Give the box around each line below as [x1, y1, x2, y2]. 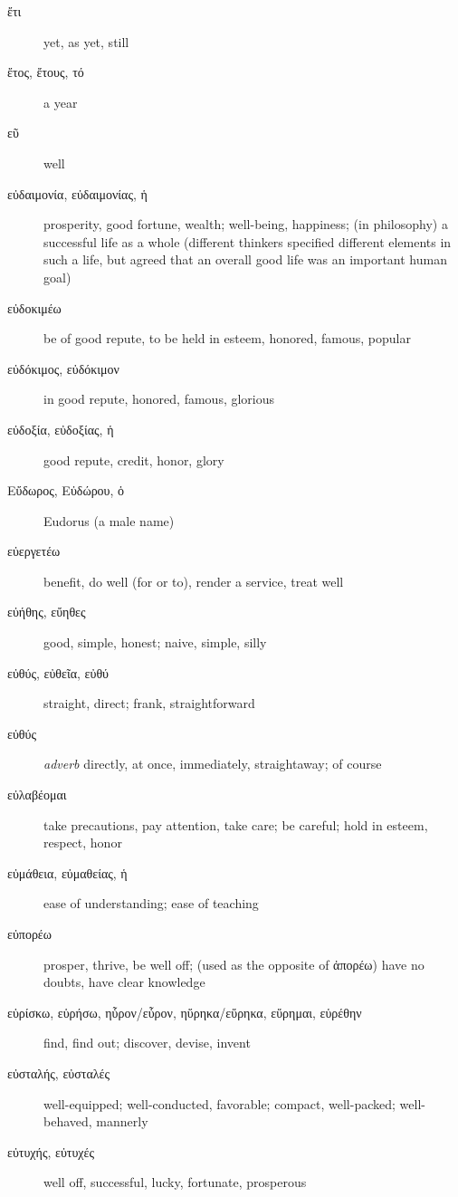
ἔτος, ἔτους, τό [7, 62, 84, 81]
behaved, [43, 1112, 92, 1131]
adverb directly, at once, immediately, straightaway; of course [43, 754, 382, 773]
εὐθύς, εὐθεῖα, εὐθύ [7, 663, 110, 682]
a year [43, 92, 78, 111]
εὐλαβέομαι [7, 785, 67, 804]
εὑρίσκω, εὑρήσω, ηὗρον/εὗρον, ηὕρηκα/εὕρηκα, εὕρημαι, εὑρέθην [7, 1002, 362, 1021]
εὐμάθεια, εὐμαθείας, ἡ [7, 863, 128, 882]
